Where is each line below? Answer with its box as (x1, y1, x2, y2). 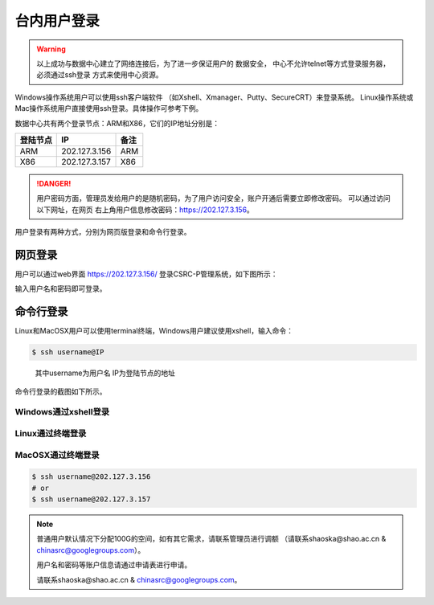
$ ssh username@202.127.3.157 (31, 495, 151, 504)
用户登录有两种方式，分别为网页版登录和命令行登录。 (14, 227, 191, 237)
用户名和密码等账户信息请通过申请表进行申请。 (36, 560, 192, 570)
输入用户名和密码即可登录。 (14, 284, 107, 293)
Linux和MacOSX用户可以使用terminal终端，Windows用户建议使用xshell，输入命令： (14, 326, 293, 336)
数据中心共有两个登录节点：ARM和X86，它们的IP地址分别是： (14, 118, 220, 128)
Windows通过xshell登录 (14, 407, 110, 418)
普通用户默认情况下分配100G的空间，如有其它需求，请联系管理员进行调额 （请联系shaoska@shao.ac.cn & (36, 534, 387, 544)
